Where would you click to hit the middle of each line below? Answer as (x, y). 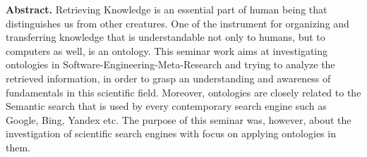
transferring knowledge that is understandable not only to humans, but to (166, 37)
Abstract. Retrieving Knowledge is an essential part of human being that (167, 9)
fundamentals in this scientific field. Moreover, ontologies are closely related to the (183, 92)
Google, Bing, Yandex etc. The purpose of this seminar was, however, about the (179, 119)
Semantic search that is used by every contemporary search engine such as (166, 106)
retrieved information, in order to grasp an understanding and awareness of (168, 78)
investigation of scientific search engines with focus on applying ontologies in (171, 133)
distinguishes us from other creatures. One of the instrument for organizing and (178, 23)
